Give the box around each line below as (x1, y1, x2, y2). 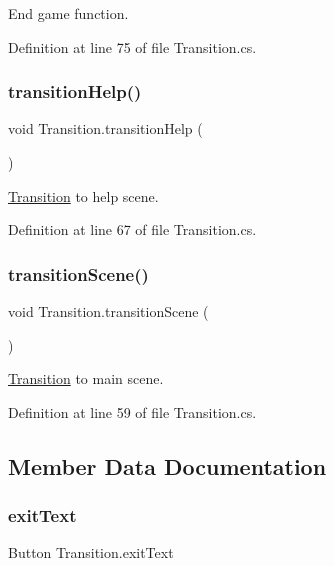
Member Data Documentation (8, 450, 327, 481)
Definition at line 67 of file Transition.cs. (8, 219, 257, 240)
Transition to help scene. (8, 185, 159, 206)
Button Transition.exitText (8, 542, 174, 563)
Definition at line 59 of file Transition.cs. (8, 401, 257, 422)
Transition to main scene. (8, 368, 164, 389)
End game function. (8, 3, 129, 23)
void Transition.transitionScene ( (8, 301, 209, 321)
